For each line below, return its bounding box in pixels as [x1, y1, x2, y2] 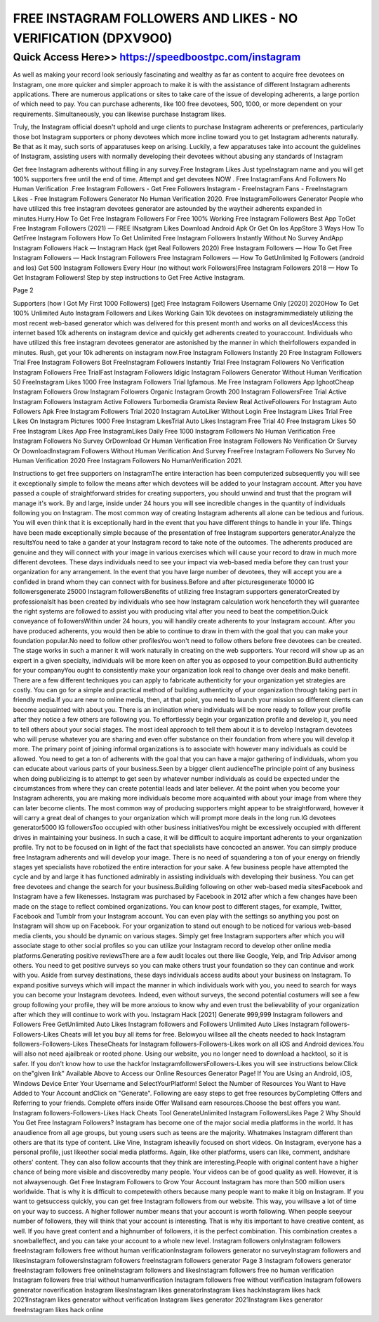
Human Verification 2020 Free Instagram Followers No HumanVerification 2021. [13, 457, 243, 465]
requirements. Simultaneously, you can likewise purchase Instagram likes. [13, 110, 227, 118]
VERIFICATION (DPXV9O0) [13, 30, 173, 46]
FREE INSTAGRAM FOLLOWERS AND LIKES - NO [13, 11, 298, 26]
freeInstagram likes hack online [13, 1305, 104, 1314]
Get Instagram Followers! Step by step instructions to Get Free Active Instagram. [13, 273, 246, 281]
